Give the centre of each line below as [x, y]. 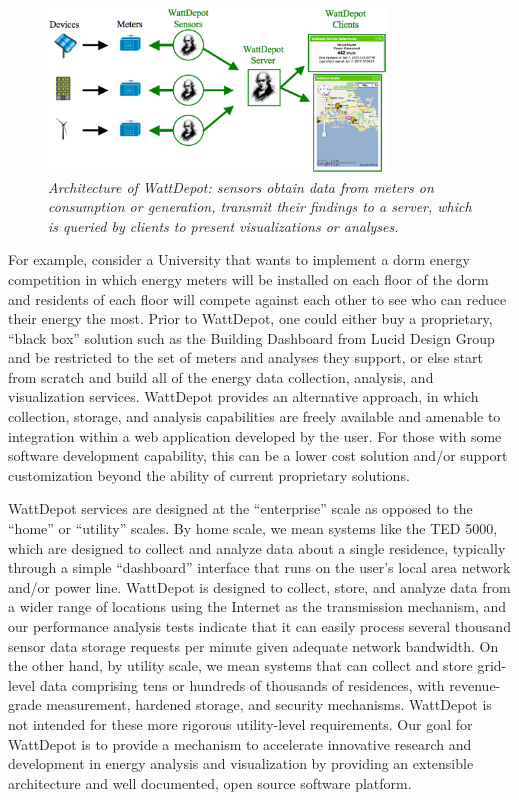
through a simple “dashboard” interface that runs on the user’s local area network [259, 567]
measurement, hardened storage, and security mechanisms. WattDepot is [269, 704]
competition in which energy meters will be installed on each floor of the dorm [248, 278]
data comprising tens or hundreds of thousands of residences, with [242, 684]
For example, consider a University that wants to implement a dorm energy [239, 259]
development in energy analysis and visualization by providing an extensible [241, 763]
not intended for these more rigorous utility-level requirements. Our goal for [240, 723]
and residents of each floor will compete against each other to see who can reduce [257, 298]
